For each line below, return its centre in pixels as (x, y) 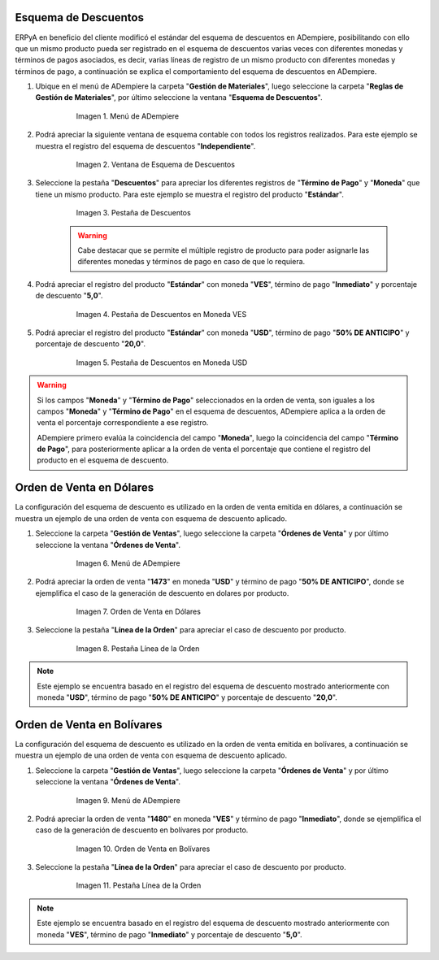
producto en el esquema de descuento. (103, 460)
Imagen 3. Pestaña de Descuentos (133, 213)
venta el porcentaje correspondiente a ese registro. (123, 423)
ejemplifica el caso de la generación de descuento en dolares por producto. (162, 593)
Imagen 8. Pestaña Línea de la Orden (138, 648)
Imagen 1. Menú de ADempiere (127, 116)
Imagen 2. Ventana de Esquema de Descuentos (156, 165)
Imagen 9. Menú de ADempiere (128, 800)
